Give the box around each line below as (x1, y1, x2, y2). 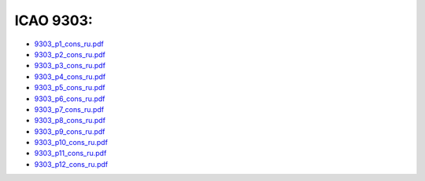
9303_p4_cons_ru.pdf (34, 71, 106, 81)
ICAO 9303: (14, 12, 94, 29)
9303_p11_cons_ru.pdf (34, 149, 107, 158)
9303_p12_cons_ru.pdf (34, 159, 109, 168)
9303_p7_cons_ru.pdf (34, 104, 105, 114)
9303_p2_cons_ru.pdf (34, 49, 105, 59)
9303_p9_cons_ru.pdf (34, 126, 105, 136)
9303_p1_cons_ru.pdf (34, 39, 104, 49)
